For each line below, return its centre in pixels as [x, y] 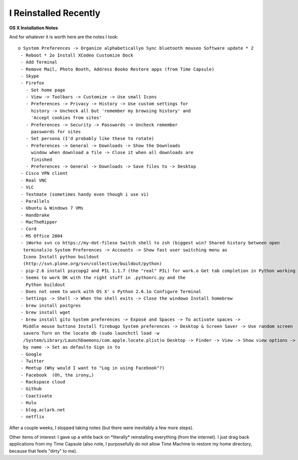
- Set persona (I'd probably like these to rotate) [90, 139]
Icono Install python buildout [61, 257]
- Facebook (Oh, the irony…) [57, 375]
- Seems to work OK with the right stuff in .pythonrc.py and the [103, 278]
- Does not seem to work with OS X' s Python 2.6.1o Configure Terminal [111, 291]
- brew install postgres [51, 305]
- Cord [29, 229]
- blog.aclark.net [43, 410]
